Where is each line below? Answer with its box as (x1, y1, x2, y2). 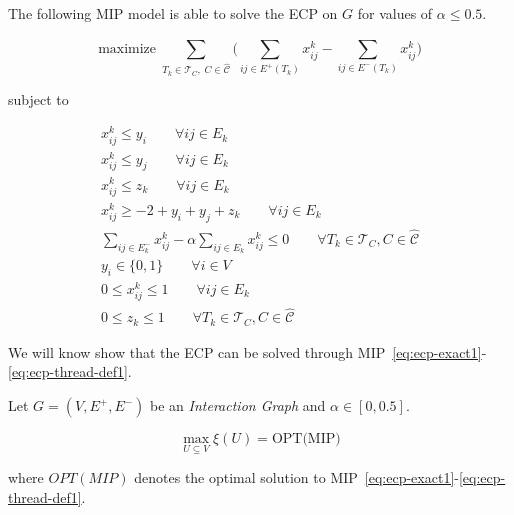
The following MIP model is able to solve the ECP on (8, 3, 338, 23)
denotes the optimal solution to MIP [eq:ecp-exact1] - (134, 467, 459, 488)
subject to (8, 88, 69, 109)
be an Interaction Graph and (150, 395, 326, 416)
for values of (357, 3, 433, 23)
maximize (98, 42, 157, 57)
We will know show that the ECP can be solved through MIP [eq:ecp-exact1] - (8, 341, 487, 362)
